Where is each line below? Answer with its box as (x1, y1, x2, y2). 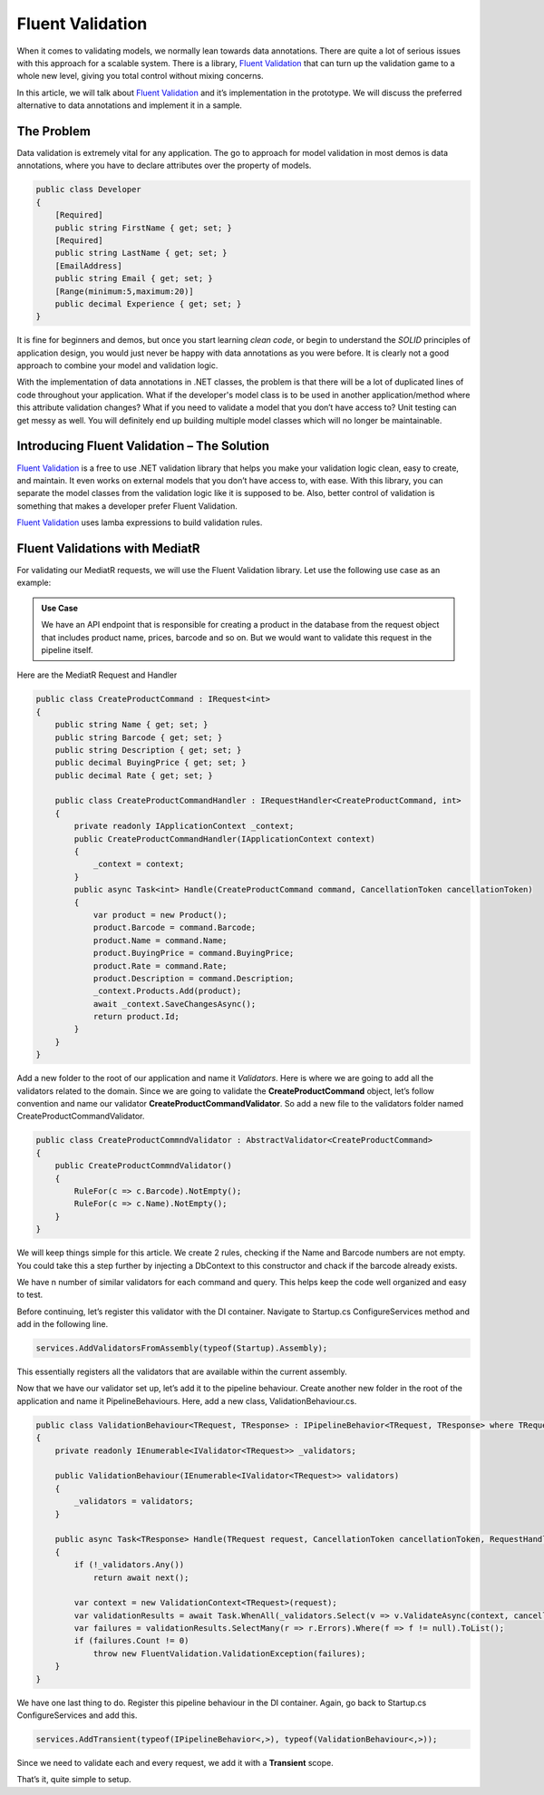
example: (16, 577, 52, 589)
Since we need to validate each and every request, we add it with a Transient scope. (16, 1757, 335, 1768)
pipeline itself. (41, 644, 94, 655)
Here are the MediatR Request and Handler (16, 669, 178, 680)
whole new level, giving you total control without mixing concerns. (16, 71, 264, 82)
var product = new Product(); (92, 910, 228, 920)
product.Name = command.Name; (92, 935, 228, 945)
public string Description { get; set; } (54, 745, 242, 755)
